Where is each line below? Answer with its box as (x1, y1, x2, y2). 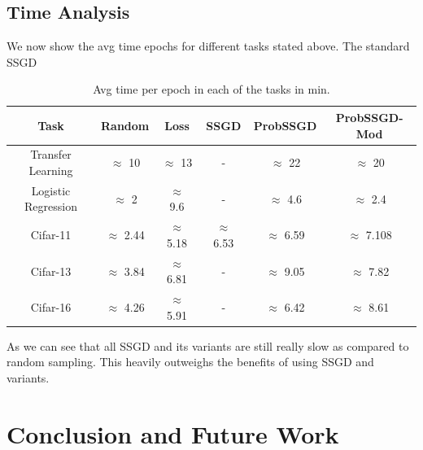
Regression (24, 198, 77, 215)
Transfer (30, 146, 72, 163)
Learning (28, 162, 73, 179)
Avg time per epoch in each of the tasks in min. (93, 81, 330, 98)
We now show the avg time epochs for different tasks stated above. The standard (7, 37, 410, 55)
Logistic (31, 181, 71, 199)
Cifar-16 (30, 298, 72, 315)
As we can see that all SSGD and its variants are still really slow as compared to (7, 337, 409, 354)
